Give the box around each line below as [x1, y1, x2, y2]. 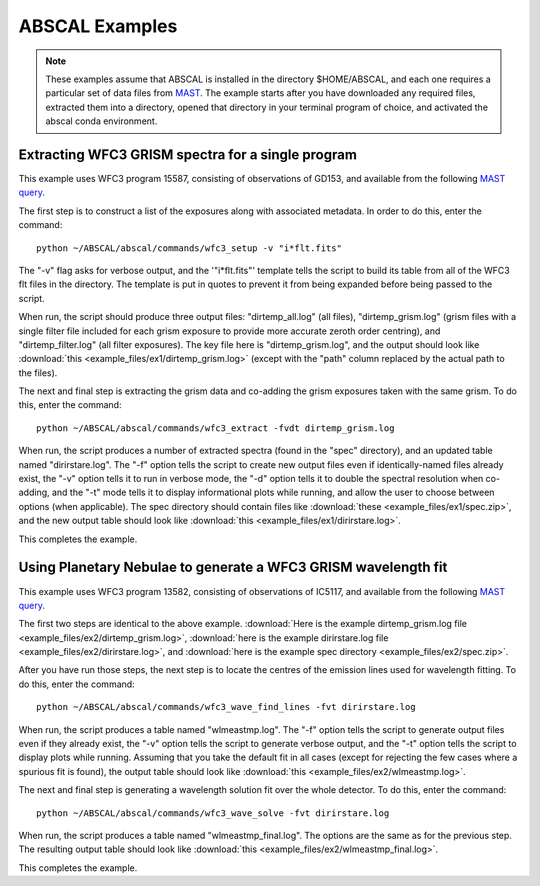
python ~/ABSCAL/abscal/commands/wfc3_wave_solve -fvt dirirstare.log [36, 807, 390, 819]
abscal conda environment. [45, 115, 158, 127]
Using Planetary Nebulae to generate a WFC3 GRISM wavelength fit [18, 559, 448, 576]
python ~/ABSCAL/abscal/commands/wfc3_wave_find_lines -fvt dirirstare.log [36, 701, 416, 713]
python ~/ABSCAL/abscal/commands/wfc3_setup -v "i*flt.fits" [36, 242, 342, 254]
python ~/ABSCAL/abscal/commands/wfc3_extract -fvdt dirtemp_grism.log [36, 422, 395, 434]
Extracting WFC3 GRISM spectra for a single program [18, 146, 357, 163]
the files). [18, 366, 58, 379]
